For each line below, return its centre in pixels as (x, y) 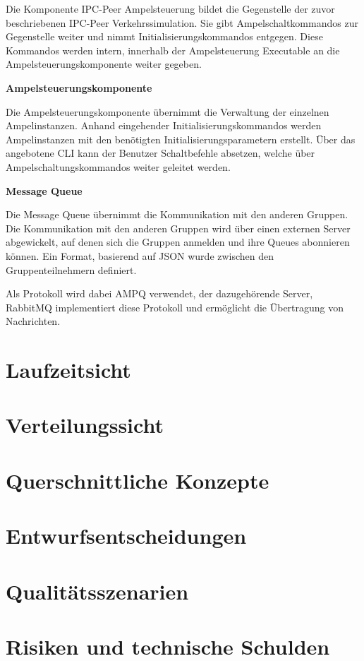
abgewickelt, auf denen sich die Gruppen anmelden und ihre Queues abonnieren (178, 242)
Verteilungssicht (85, 425)
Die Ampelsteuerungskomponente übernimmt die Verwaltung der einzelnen (168, 111)
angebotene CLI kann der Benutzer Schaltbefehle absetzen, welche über (160, 153)
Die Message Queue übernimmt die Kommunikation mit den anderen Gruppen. (177, 214)
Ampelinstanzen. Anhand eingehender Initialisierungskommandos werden (164, 125)
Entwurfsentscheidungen (126, 536)
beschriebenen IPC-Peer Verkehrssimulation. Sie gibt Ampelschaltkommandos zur (182, 22)
